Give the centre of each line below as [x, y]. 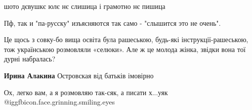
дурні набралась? [30, 59]
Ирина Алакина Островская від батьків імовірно [79, 75]
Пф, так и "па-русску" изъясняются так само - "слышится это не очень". [112, 23]
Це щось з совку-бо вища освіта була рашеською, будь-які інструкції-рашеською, [126, 39]
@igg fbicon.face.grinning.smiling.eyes [60, 102]
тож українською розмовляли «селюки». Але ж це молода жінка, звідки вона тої [125, 49]
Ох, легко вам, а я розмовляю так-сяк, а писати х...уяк [86, 92]
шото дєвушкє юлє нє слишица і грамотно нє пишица [85, 6]
